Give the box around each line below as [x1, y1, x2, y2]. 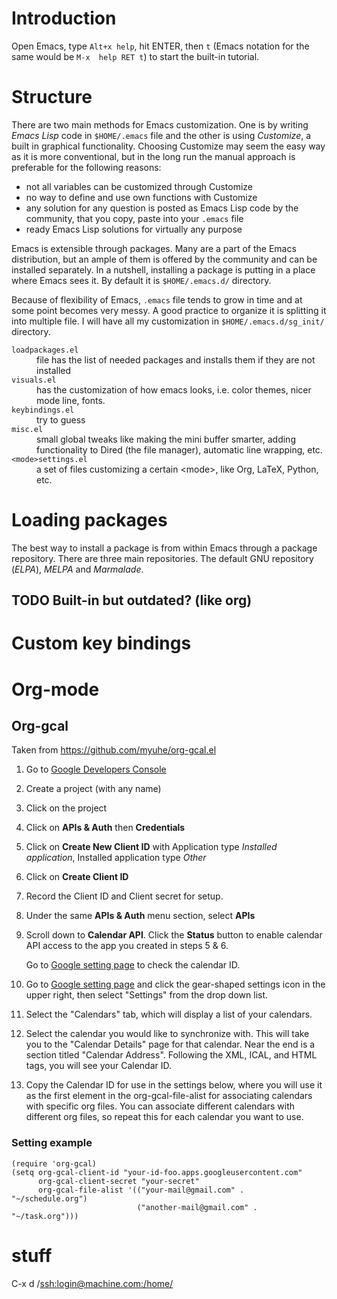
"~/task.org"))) [11, 1211, 79, 1221]
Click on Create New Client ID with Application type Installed [25, 841, 278, 853]
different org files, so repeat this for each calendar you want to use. [25, 1111, 304, 1123]
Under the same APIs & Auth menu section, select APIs [25, 910, 256, 922]
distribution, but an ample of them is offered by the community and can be [11, 253, 318, 265]
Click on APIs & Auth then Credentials [25, 822, 186, 834]
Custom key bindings [11, 632, 192, 655]
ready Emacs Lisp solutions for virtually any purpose [25, 223, 243, 235]
